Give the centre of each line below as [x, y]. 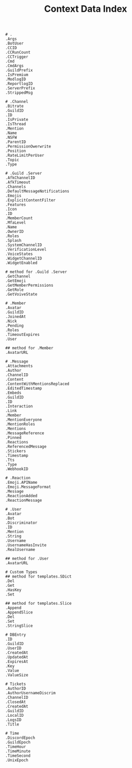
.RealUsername [20, 550]
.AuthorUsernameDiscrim [31, 693]
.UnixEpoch [17, 760]
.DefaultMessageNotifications [37, 191]
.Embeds [14, 393]
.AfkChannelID [20, 178]
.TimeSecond [18, 756]
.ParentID [16, 142]
